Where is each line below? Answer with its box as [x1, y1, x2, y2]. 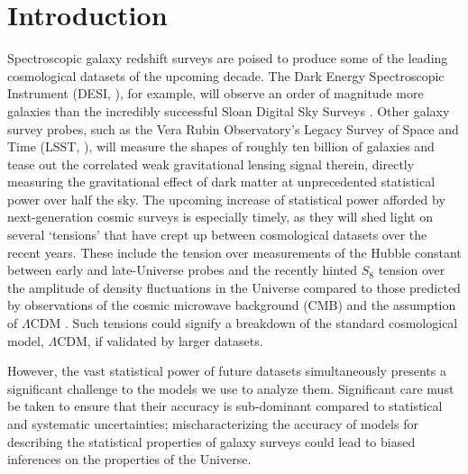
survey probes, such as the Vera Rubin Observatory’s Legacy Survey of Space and [7, 119, 459, 138]
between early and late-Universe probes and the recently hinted [7, 260, 358, 279]
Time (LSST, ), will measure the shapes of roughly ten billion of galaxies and [7, 137, 435, 156]
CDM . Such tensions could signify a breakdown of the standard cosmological [30, 314, 458, 333]
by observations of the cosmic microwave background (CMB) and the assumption [7, 296, 456, 314]
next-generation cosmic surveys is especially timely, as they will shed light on [7, 207, 433, 226]
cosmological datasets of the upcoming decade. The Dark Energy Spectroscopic [7, 66, 445, 85]
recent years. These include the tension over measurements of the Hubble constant [7, 242, 462, 261]
